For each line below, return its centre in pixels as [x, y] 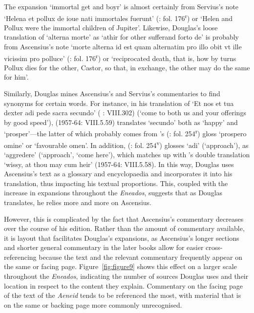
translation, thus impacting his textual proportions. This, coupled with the [116, 183]
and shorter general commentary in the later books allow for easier [104, 247]
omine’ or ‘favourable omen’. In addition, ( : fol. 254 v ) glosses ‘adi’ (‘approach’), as [126, 144]
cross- [214, 247]
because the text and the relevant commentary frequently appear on [140, 257]
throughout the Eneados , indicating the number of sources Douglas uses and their [126, 276]
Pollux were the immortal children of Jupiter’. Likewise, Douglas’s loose [111, 27]
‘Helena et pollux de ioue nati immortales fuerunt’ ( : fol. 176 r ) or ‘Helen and [118, 17]
